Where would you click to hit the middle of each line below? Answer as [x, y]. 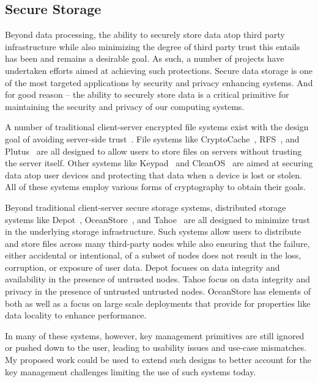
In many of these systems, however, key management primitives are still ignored [155, 335]
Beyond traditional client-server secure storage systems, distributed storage [146, 207]
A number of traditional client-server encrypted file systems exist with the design [157, 127]
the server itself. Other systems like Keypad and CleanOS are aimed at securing [159, 163]
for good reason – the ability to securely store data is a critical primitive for [147, 94]
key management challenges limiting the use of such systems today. [131, 371]
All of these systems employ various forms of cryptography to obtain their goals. [155, 187]
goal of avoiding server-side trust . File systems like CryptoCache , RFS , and [152, 138]
